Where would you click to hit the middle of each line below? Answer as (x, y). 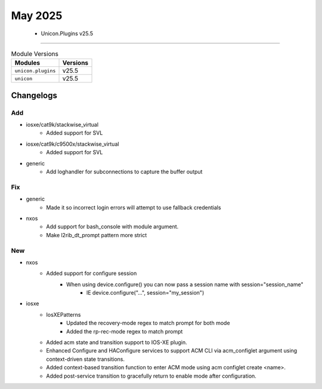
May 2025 (37, 16)
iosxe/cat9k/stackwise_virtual (62, 125)
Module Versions (35, 54)
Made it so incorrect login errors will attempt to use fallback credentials (134, 207)
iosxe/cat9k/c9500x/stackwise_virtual (72, 144)
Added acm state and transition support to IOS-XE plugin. (117, 342)
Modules (27, 63)
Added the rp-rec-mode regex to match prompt (125, 331)
